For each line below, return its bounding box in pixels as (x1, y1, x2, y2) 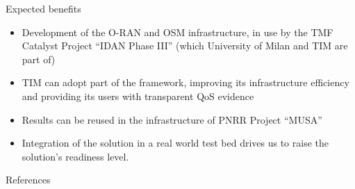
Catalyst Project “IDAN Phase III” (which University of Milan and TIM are (22, 38, 348, 53)
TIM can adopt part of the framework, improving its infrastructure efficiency (22, 75, 349, 90)
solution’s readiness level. (22, 149, 129, 163)
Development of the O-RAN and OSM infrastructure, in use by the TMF (22, 24, 333, 39)
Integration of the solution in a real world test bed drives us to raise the (22, 135, 329, 150)
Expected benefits (6, 1, 81, 15)
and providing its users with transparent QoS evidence (22, 88, 254, 103)
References (6, 172, 51, 187)
